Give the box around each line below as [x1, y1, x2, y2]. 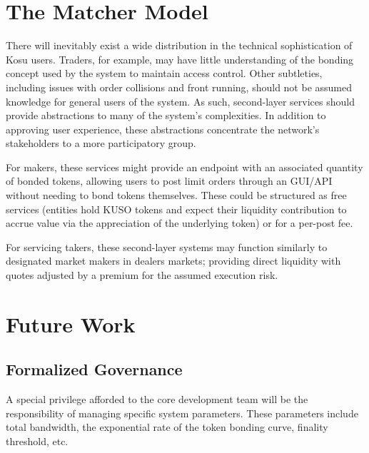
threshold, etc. [6, 433, 69, 448]
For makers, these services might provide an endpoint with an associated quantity [6, 159, 363, 174]
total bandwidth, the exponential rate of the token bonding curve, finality [6, 419, 328, 434]
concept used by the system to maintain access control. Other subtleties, [6, 66, 323, 81]
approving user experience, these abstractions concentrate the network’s [6, 121, 320, 136]
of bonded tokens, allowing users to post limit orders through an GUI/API [6, 173, 333, 188]
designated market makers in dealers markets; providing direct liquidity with [6, 253, 341, 268]
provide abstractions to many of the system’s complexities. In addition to [6, 108, 326, 123]
